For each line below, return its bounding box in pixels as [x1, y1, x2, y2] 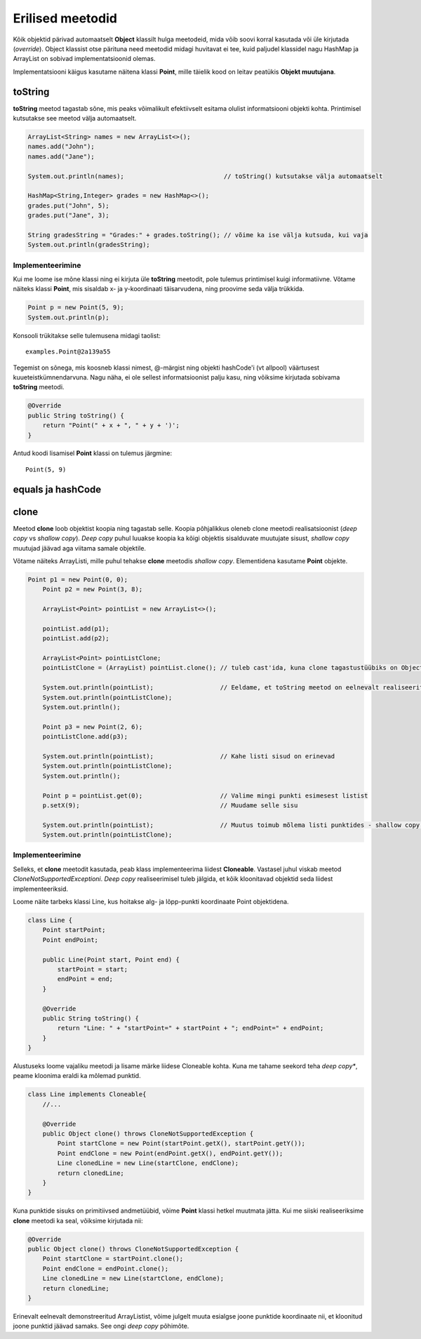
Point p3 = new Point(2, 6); [42, 722, 143, 731]
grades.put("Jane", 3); [27, 211, 110, 220]
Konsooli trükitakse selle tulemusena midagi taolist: [13, 331, 161, 339]
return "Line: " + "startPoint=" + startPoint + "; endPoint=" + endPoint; [57, 1024, 324, 1032]
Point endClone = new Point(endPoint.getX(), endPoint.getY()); [57, 1149, 283, 1157]
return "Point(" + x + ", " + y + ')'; [42, 422, 180, 429]
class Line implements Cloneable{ [27, 1091, 147, 1098]
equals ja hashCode [13, 483, 102, 495]
